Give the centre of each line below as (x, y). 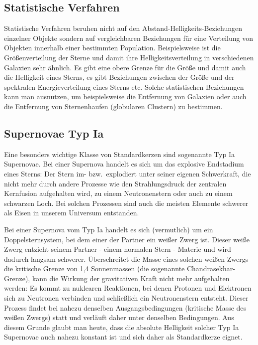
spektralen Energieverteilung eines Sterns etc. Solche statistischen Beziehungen (124, 86)
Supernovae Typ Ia (54, 133)
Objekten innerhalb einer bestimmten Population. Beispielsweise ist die (112, 48)
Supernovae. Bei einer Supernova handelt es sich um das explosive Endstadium (124, 164)
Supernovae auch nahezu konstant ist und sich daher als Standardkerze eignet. (123, 337)
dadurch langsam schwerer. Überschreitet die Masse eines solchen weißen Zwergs (126, 259)
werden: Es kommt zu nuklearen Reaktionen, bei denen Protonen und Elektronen (128, 288)
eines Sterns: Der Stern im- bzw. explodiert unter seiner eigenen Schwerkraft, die (128, 173)
